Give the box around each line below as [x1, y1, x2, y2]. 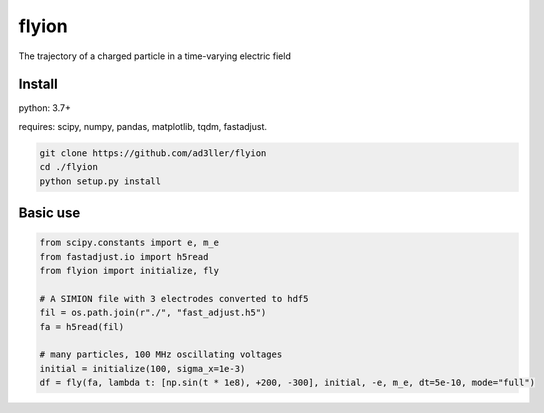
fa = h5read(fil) [39, 321, 125, 332]
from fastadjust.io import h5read [39, 251, 209, 262]
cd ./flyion [39, 161, 99, 173]
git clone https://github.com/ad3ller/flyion [39, 147, 267, 159]
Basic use [18, 205, 81, 222]
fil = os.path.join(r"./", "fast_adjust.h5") [39, 307, 267, 319]
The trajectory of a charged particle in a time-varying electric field [18, 50, 292, 62]
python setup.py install [39, 175, 162, 187]
